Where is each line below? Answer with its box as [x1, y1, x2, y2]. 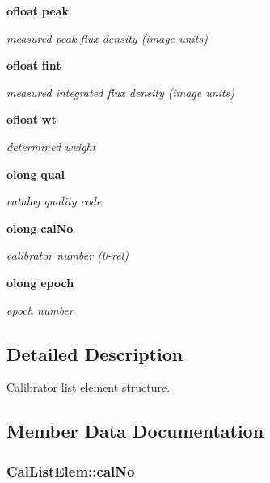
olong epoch [6, 273, 74, 290]
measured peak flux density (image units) [6, 29, 208, 46]
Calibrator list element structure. [6, 379, 171, 396]
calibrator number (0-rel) [6, 247, 129, 264]
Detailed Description [6, 341, 184, 366]
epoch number [6, 301, 74, 318]
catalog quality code [6, 193, 102, 210]
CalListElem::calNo [6, 460, 135, 481]
